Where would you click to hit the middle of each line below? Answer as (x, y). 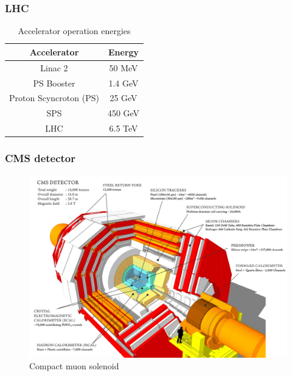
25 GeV (123, 98)
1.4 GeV (123, 83)
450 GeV (123, 113)
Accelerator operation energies (74, 31)
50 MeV (123, 67)
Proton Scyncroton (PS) (54, 98)
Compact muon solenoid (74, 366)
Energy (123, 51)
